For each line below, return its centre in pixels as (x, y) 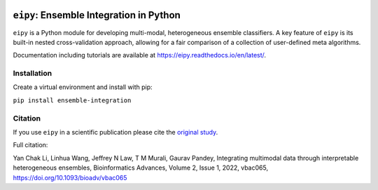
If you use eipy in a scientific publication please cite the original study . (115, 132)
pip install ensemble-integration (72, 100)
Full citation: (30, 145)
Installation (33, 74)
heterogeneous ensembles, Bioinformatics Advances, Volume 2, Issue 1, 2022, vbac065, (141, 168)
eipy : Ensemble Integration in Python (97, 15)
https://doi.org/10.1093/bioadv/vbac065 (70, 177)
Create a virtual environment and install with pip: (83, 87)
